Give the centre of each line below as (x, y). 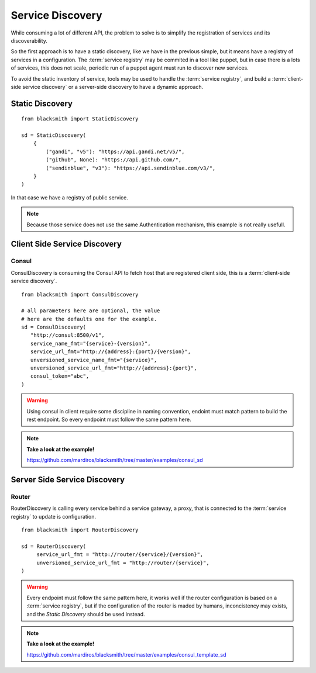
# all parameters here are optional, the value (91, 311)
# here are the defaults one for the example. (89, 319)
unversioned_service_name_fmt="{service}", (94, 360)
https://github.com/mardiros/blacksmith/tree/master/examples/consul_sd (115, 460)
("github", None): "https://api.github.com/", (114, 160)
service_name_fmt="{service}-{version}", (91, 343)
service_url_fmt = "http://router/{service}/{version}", (120, 555)
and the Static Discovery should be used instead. (86, 614)
